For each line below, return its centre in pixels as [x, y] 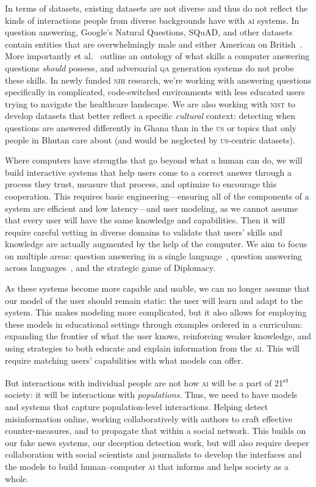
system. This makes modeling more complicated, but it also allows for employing [156, 312]
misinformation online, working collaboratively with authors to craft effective [149, 418]
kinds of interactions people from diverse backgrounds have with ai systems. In [152, 20]
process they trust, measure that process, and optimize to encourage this [141, 184]
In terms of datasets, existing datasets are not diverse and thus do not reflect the [156, 8]
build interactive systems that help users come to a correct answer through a [149, 172]
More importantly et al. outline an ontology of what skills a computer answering [157, 56]
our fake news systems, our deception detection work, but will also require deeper [157, 442]
